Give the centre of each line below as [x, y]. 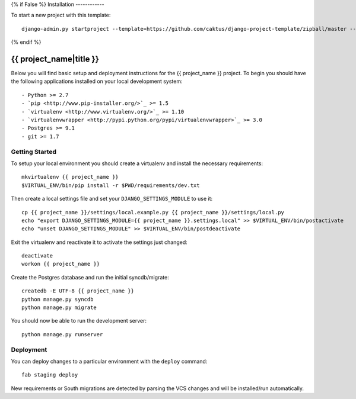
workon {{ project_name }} [61, 264]
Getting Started [34, 152]
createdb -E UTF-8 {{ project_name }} [78, 291]
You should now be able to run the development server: [79, 321]
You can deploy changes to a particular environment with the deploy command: [109, 361]
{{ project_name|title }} [55, 59]
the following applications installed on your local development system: [97, 81]
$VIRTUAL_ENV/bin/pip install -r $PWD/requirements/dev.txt [111, 185]
